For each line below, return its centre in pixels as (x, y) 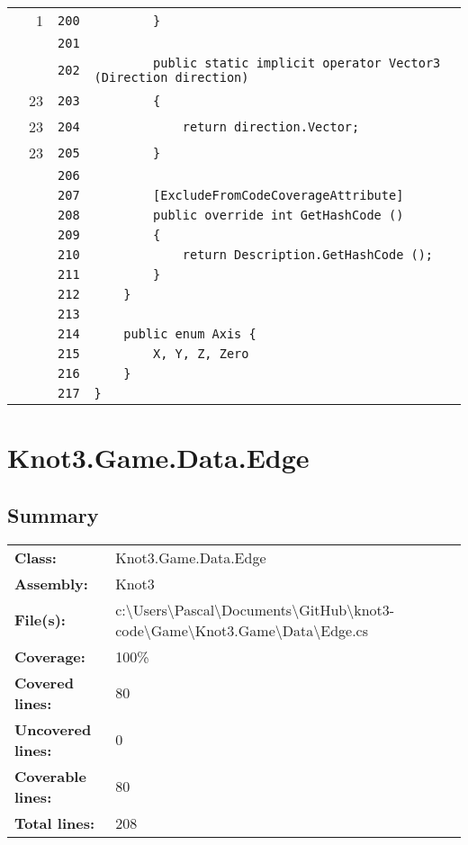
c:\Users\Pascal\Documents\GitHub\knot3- (255, 609)
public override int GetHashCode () (279, 215)
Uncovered (53, 729)
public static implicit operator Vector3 (297, 63)
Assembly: (51, 583)
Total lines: (55, 823)
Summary (53, 514)
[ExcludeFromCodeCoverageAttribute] (279, 195)
